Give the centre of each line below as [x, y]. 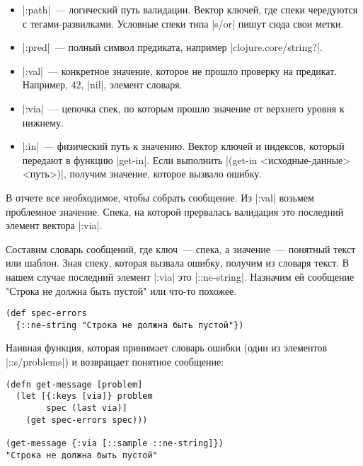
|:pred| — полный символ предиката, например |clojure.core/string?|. [172, 47]
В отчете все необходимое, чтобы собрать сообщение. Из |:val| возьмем [160, 197]
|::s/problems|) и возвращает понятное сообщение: [115, 361]
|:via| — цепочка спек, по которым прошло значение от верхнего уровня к [183, 108]
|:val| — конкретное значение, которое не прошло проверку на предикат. [180, 70]
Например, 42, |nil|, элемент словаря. [102, 85]
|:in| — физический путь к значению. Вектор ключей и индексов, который [183, 146]
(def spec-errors [46, 314]
